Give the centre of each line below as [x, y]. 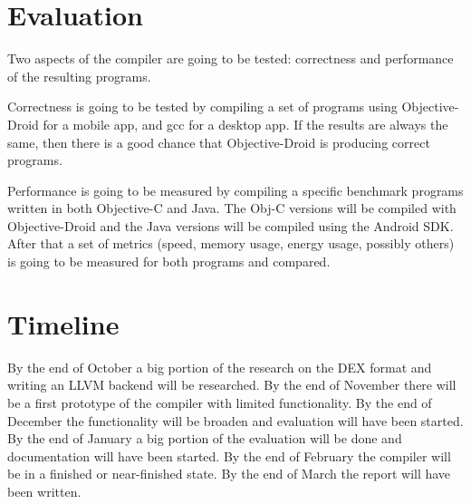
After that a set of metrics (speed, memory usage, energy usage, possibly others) [231, 243]
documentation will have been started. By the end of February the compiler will [229, 456]
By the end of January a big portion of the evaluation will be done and [205, 438]
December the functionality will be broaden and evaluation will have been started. [235, 420]
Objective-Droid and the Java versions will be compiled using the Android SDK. [231, 225]
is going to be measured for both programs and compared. [169, 262]
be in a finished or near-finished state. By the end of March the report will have [229, 474]
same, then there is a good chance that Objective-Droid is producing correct [219, 142]
